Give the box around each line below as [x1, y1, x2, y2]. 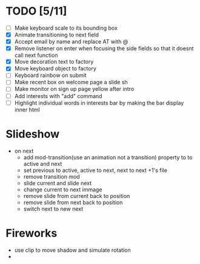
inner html [14, 106, 40, 113]
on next [14, 147, 34, 154]
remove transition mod [23, 173, 80, 180]
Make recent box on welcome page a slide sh [14, 79, 128, 86]
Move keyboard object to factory [14, 65, 96, 72]
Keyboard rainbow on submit [14, 71, 87, 79]
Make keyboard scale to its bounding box [14, 24, 118, 31]
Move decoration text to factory [14, 58, 94, 65]
